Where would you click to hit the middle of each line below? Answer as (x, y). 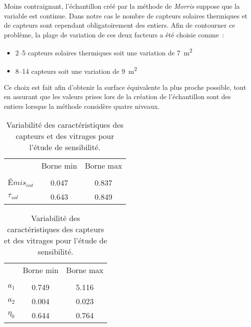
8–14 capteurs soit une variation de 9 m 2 (76, 70)
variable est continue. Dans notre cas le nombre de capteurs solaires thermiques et (126, 15)
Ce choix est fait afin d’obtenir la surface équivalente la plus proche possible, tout (125, 87)
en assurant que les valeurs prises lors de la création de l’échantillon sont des (118, 96)
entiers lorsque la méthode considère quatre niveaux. (82, 106)
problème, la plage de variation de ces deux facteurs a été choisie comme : (114, 34)
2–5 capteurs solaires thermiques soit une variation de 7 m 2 (104, 52)
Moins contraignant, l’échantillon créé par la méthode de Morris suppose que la (122, 6)
